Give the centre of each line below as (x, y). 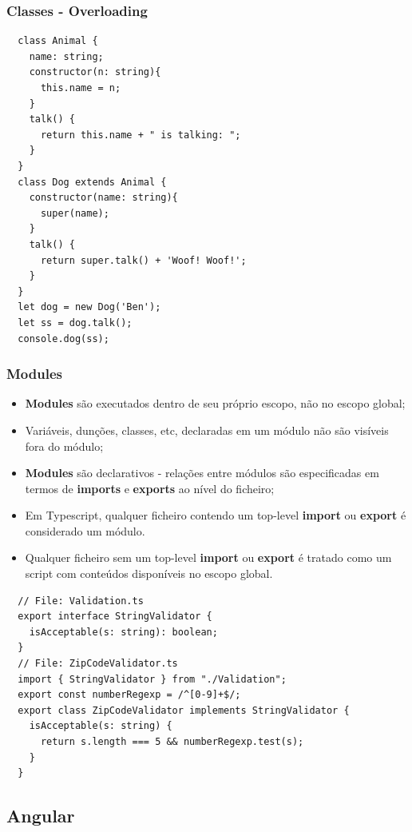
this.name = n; (81, 88)
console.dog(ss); (63, 338)
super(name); (75, 213)
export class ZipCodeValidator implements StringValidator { (184, 710)
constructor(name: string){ (103, 198)
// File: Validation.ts (81, 601)
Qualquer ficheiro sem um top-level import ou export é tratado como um (208, 557)
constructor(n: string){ (95, 72)
